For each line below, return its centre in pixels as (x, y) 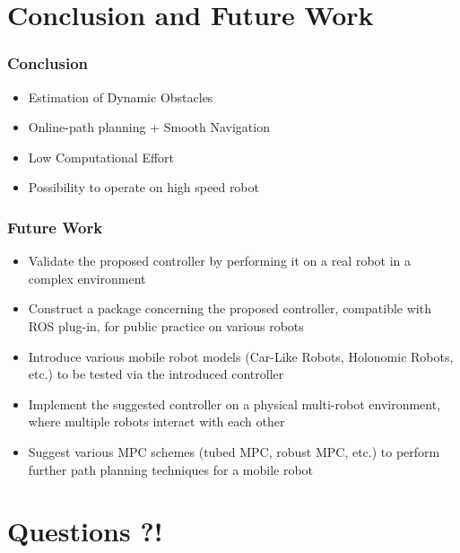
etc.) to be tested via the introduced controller (156, 374)
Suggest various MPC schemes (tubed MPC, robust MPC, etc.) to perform (234, 451)
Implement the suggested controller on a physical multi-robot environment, (234, 404)
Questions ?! (85, 531)
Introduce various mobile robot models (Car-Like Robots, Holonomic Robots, (241, 356)
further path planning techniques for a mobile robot (171, 469)
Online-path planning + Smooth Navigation (149, 127)
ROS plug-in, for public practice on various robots (166, 325)
